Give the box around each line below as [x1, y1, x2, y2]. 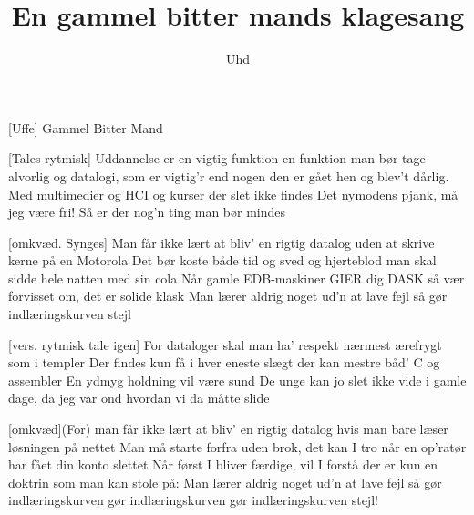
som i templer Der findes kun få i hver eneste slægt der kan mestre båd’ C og [8, 353, 440, 372]
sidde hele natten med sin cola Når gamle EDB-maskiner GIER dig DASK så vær [8, 268, 465, 287]
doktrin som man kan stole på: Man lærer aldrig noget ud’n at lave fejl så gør [8, 472, 442, 491]
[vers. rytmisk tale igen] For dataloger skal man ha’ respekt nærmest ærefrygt [8, 335, 442, 354]
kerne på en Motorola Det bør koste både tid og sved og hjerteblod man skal [8, 251, 437, 270]
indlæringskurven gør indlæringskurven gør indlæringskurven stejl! [8, 490, 378, 510]
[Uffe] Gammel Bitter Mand [8, 118, 163, 137]
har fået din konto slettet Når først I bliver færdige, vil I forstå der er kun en [8, 455, 438, 474]
